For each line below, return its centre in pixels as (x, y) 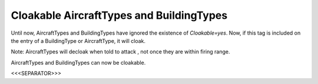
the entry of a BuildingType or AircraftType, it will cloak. (78, 41)
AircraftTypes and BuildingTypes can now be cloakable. (78, 62)
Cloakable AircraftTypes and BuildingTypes (119, 15)
